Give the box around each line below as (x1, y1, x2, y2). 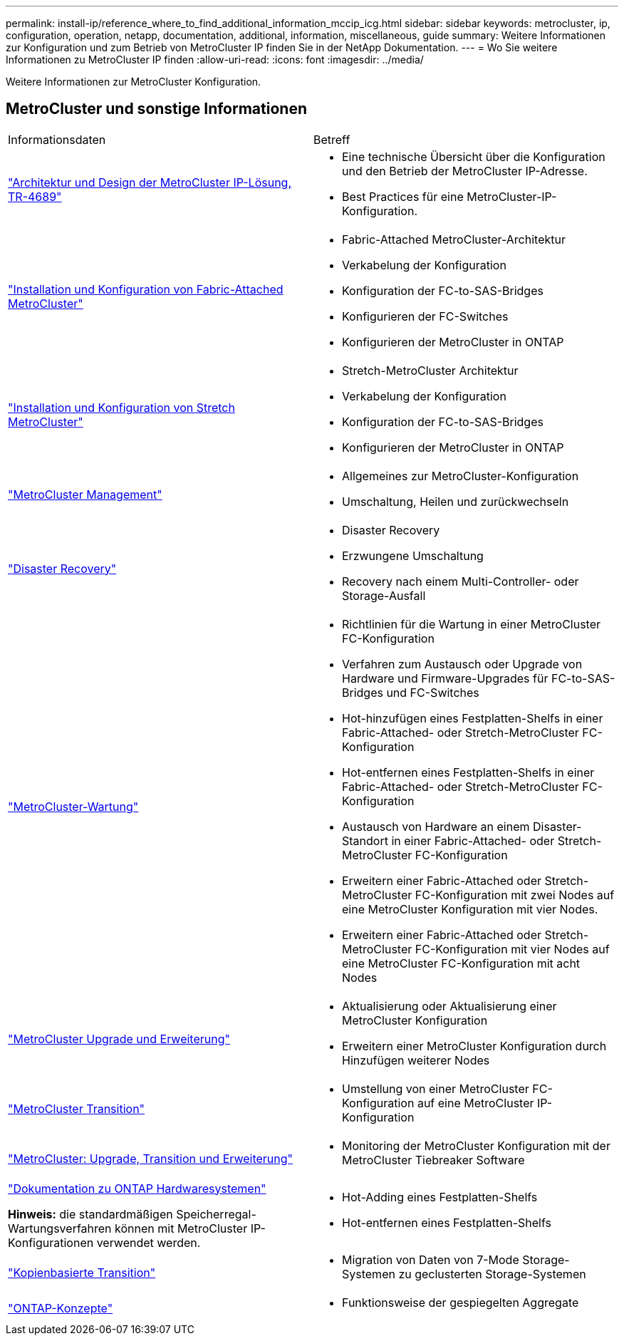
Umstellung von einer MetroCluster (342, 1081, 529, 1096)
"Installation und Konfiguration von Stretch (8, 400, 235, 415)
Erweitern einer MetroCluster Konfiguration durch (342, 1038, 607, 1053)
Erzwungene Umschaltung (342, 548, 484, 563)
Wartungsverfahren (8, 1221, 112, 1236)
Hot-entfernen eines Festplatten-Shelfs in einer (342, 765, 595, 780)
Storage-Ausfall (342, 588, 426, 603)
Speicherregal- (176, 1206, 256, 1221)
